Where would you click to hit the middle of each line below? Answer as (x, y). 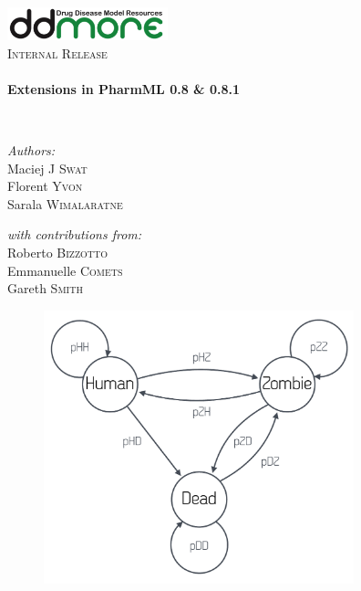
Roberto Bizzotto (58, 253)
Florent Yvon (45, 186)
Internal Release (57, 53)
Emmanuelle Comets (65, 270)
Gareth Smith (45, 288)
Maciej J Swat (47, 168)
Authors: (31, 150)
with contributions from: (75, 234)
